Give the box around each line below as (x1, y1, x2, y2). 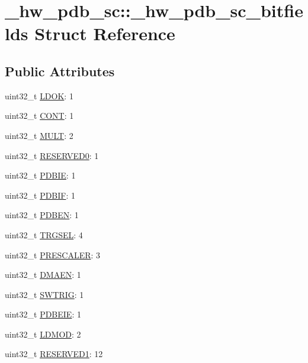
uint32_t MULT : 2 (5, 129, 73, 141)
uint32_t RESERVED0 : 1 (5, 149, 99, 161)
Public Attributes (5, 61, 115, 80)
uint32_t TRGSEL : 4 (5, 228, 83, 241)
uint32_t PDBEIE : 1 (5, 308, 81, 320)
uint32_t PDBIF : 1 (5, 189, 76, 201)
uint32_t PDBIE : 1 (5, 169, 76, 181)
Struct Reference (34, 21, 175, 46)
